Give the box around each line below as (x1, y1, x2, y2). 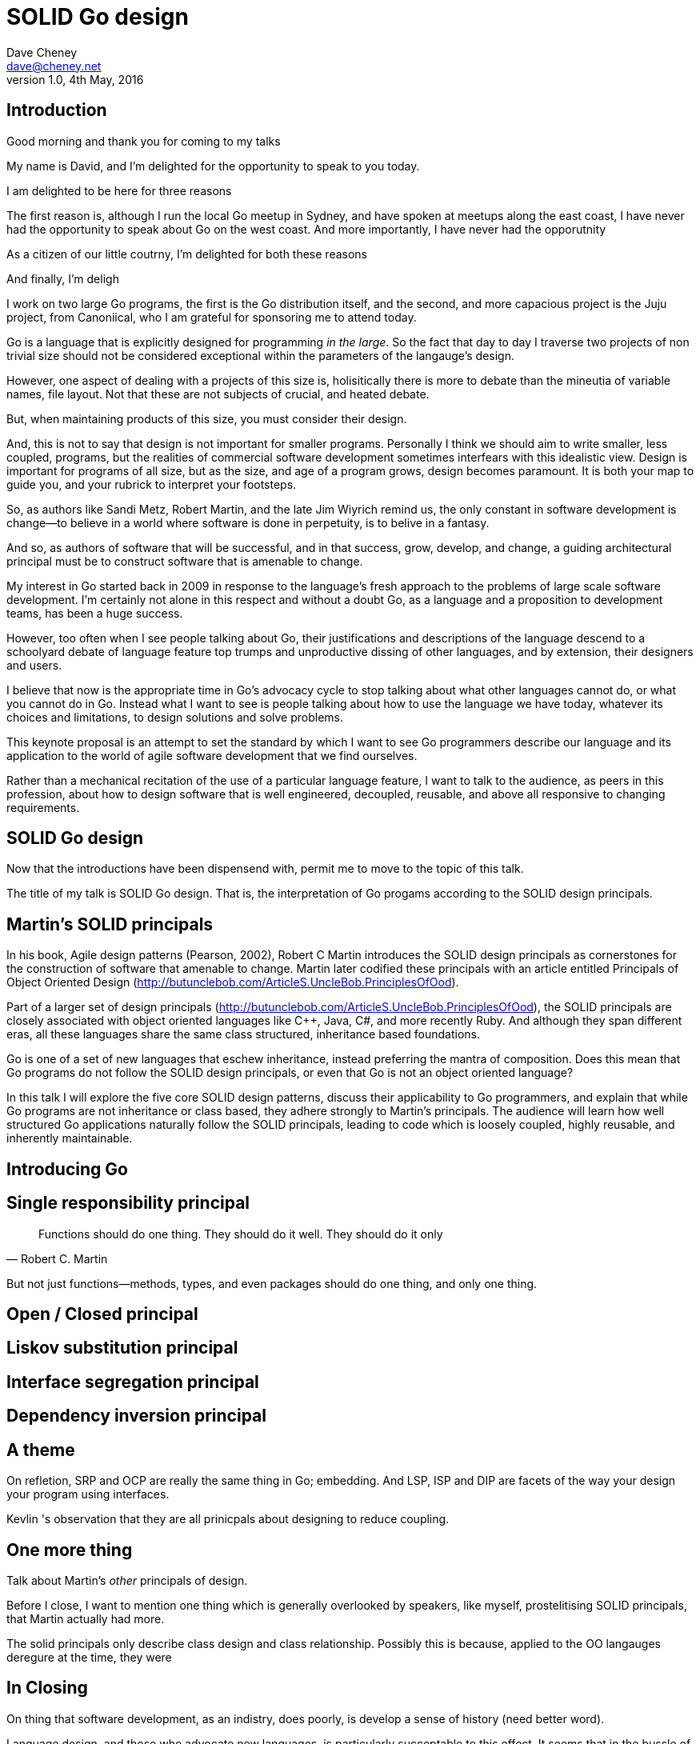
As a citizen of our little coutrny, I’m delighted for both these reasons (6, 246, 368, 261)
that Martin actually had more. (6, 1611, 165, 1626)
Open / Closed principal (6, 1303, 198, 1324)
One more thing (6, 1539, 133, 1560)
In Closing (6, 1678, 88, 1698)
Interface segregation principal (6, 1371, 259, 1392)
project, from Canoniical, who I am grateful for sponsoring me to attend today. (6, 310, 417, 324)
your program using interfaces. (6, 1487, 170, 1502)
